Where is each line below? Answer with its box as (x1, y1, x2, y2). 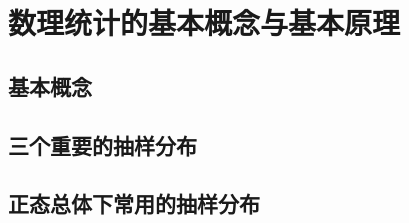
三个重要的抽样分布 (8, 129, 197, 160)
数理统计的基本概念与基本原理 (8, 2, 401, 43)
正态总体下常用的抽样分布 (8, 188, 260, 219)
